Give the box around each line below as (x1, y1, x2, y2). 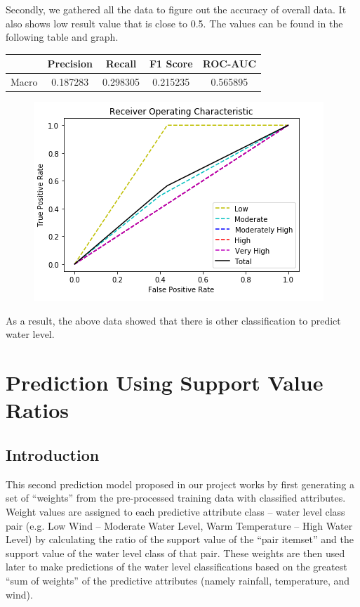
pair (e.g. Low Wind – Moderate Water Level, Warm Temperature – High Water (6, 518, 353, 533)
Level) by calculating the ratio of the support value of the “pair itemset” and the (6, 532, 354, 547)
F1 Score (149, 56, 193, 71)
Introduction (6, 443, 100, 465)
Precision (47, 56, 93, 71)
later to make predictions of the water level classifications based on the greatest (6, 559, 347, 574)
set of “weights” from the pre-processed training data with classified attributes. (6, 490, 346, 505)
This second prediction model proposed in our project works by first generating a (6, 476, 354, 491)
